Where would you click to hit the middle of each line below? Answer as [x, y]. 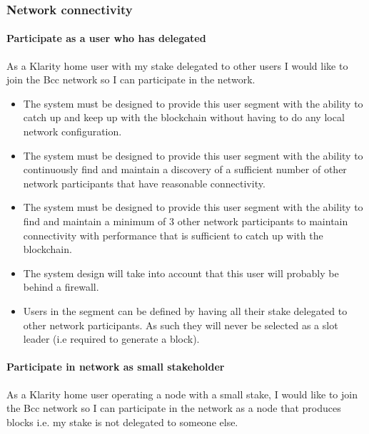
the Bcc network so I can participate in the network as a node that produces [174, 408]
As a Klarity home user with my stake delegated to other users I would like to [177, 65]
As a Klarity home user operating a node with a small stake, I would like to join [182, 394]
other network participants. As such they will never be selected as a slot [181, 325]
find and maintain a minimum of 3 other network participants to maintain [186, 221]
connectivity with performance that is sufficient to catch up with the [173, 235]
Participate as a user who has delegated [106, 38]
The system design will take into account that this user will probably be [181, 273]
